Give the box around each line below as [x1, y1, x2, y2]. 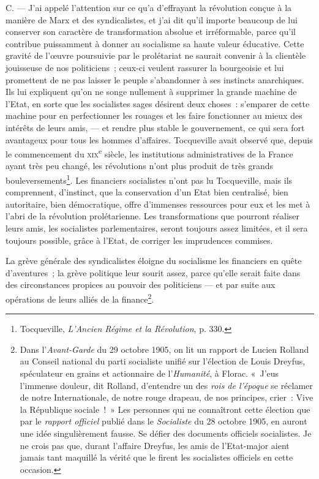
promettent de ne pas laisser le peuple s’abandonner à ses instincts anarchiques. [6, 73, 304, 86]
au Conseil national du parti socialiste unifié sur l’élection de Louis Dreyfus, [20, 355, 306, 368]
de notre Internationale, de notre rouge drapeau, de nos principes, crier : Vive [20, 391, 313, 404]
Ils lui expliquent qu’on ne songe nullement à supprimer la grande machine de [6, 85, 297, 98]
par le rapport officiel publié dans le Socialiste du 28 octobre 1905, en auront [20, 415, 307, 428]
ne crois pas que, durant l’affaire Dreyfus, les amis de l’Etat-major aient [20, 439, 290, 451]
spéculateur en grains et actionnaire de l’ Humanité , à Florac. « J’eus [20, 367, 279, 379]
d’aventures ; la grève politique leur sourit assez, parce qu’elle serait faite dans [6, 266, 301, 279]
